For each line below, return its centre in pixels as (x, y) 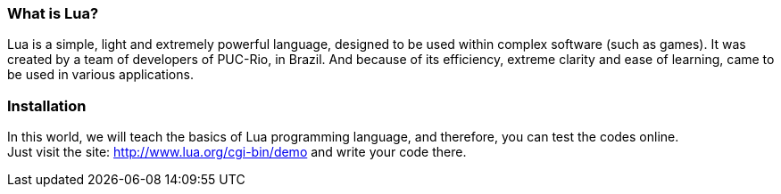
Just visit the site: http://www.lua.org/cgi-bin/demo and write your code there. (237, 152)
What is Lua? (53, 13)
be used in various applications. (100, 75)
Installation (47, 105)
